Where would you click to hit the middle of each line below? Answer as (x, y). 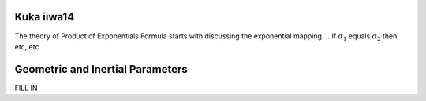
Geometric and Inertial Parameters (101, 69)
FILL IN (26, 88)
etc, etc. (28, 46)
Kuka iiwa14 (45, 17)
